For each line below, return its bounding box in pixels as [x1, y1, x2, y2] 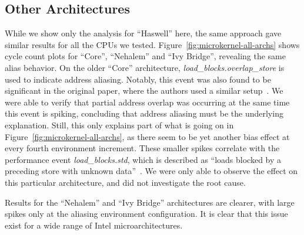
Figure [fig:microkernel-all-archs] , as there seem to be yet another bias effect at [5, 130, 290, 142]
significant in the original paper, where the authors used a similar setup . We [5, 84, 283, 97]
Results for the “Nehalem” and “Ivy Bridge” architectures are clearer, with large [5, 196, 295, 208]
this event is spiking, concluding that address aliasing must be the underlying [5, 107, 283, 120]
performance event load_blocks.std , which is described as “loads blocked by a [5, 153, 282, 165]
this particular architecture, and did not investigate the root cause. [5, 176, 246, 188]
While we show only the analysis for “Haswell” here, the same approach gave [5, 27, 282, 39]
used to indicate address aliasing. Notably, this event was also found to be [5, 73, 271, 85]
